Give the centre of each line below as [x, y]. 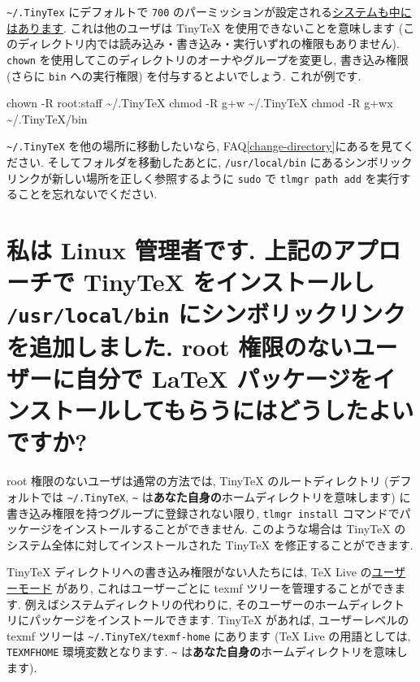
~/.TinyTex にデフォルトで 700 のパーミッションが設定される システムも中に [209, 11]
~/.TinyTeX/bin [47, 118]
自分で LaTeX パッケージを [224, 378]
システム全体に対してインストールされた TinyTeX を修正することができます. [210, 544]
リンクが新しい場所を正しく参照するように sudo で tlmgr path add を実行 [203, 178]
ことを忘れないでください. [87, 194]
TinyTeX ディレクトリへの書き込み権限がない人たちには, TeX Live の [189, 572]
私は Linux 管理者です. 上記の [170, 250]
